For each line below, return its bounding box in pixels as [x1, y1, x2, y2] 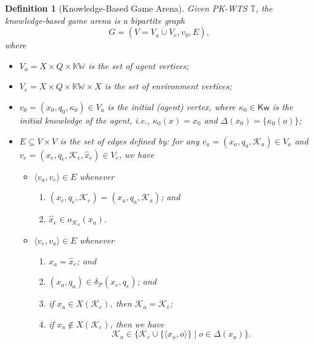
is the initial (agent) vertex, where [107, 100, 236, 113]
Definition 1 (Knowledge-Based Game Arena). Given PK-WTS [5, 2, 248, 14]
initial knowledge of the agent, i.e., [19, 113, 150, 126]
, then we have [110, 317, 164, 330]
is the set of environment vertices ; [104, 80, 232, 92]
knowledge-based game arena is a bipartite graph [5, 13, 185, 26]
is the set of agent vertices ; [88, 59, 190, 72]
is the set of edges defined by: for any [59, 134, 199, 147]
